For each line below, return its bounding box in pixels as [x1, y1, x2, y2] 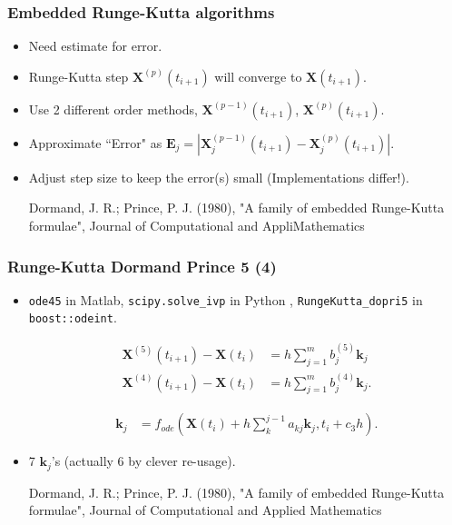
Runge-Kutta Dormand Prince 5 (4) [7, 254, 277, 277]
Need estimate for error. [28, 36, 162, 55]
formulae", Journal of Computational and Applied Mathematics [28, 500, 382, 520]
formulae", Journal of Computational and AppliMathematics [28, 216, 365, 234]
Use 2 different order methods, [28, 99, 198, 118]
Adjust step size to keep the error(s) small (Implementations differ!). [28, 167, 409, 186]
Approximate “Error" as [28, 133, 162, 152]
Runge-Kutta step [28, 66, 129, 85]
